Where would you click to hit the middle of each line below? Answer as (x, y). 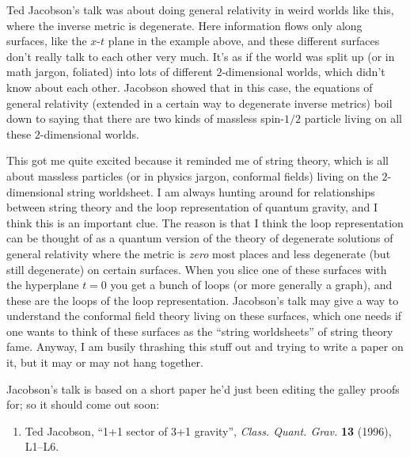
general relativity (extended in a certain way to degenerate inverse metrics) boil (199, 103)
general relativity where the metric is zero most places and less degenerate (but (199, 253)
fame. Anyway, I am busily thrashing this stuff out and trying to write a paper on (205, 347)
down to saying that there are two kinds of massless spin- (145, 118)
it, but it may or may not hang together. (105, 362)
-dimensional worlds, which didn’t (304, 72)
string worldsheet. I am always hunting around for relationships (221, 191)
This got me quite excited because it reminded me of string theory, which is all (197, 160)
